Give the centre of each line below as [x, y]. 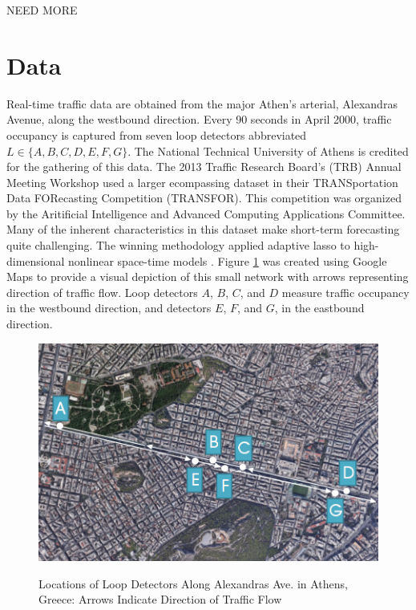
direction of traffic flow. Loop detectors [102, 292]
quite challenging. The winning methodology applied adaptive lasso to [178, 245]
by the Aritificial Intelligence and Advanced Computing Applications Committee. [206, 213]
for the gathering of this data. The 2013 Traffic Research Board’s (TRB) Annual [204, 167]
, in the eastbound [319, 308]
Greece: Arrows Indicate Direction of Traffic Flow [160, 599]
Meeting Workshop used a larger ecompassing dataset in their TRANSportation [202, 182]
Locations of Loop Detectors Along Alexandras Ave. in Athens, [193, 583]
